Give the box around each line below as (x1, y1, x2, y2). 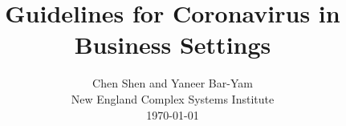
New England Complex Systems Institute (71, 90, 275, 107)
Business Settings (74, 28, 271, 61)
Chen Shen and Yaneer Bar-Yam (92, 75, 253, 91)
